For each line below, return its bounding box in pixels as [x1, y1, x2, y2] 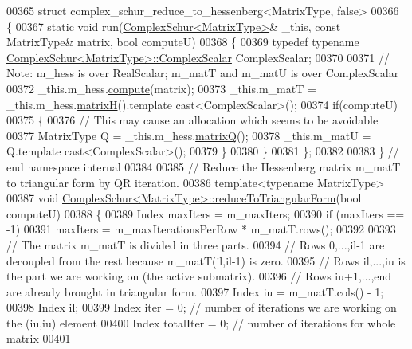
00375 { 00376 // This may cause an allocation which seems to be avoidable [6, 112, 379, 128]
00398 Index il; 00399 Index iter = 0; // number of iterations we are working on [6, 299, 397, 316]
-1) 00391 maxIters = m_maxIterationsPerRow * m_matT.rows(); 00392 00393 [6, 221, 396, 237]
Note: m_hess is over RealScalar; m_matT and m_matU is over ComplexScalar [6, 65, 399, 81]
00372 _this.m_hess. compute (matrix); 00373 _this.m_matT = [6, 80, 316, 96]
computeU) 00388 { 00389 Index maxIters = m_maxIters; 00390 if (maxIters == [6, 205, 405, 222]
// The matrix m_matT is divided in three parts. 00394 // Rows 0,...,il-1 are [6, 236, 385, 253]
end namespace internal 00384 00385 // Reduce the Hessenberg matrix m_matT [6, 158, 401, 174]
